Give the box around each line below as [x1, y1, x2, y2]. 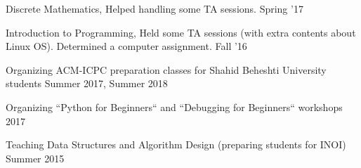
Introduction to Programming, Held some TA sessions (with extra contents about [6, 25, 356, 39]
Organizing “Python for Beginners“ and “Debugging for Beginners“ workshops [6, 99, 343, 114]
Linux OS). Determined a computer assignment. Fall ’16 [6, 39, 247, 53]
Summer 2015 [6, 150, 65, 165]
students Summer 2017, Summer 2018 [6, 76, 168, 91]
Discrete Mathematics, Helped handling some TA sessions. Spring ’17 [6, 1, 303, 15]
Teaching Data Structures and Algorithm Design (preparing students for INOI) [6, 137, 346, 152]
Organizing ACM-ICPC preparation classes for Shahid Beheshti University [6, 62, 327, 77]
